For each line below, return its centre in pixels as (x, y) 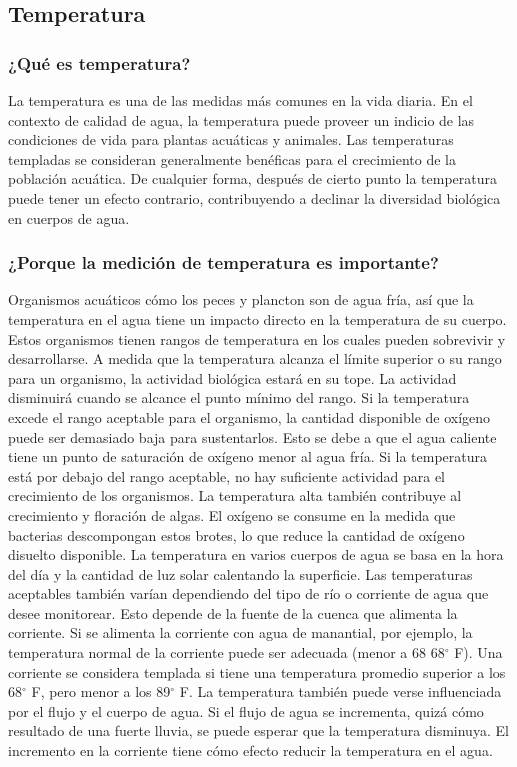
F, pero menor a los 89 (101, 691)
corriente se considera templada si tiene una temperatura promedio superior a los (257, 671)
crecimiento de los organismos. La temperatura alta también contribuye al (235, 495)
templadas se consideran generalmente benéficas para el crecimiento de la (232, 158)
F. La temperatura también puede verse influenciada (340, 691)
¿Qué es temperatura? (99, 62)
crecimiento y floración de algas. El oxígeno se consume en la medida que (232, 514)
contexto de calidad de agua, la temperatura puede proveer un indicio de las (241, 119)
